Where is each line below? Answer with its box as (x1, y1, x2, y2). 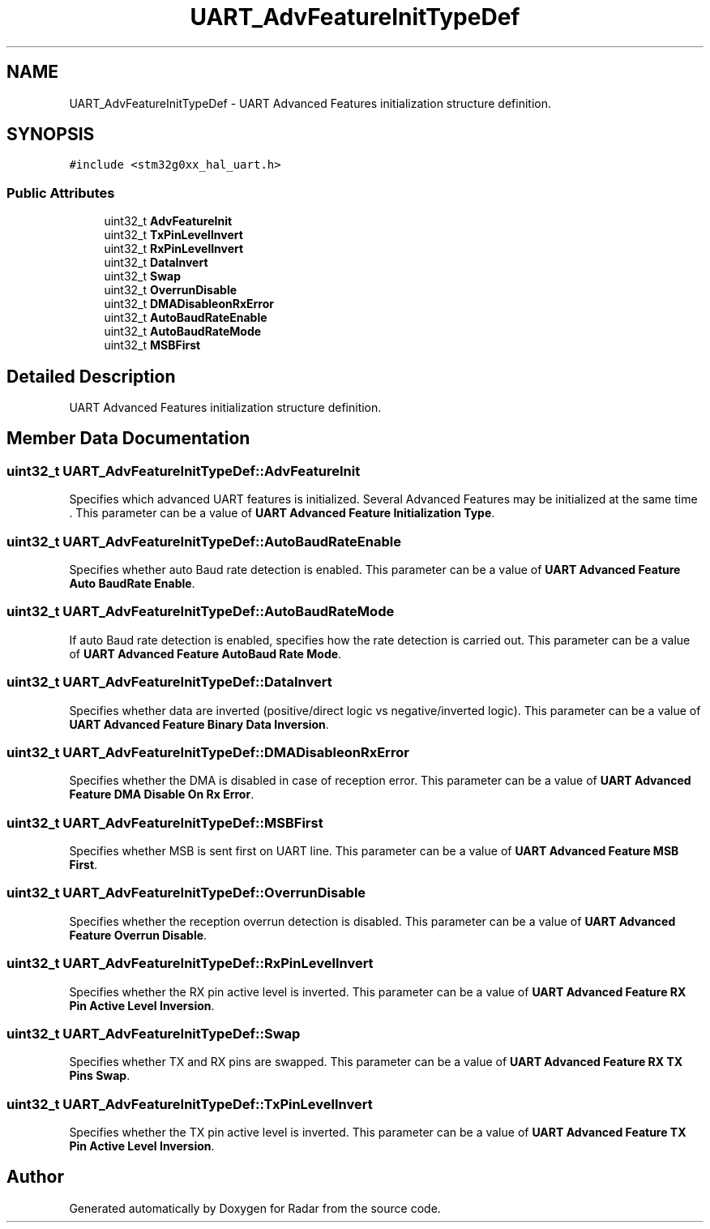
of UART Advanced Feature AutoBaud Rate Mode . (69, 646, 342, 661)
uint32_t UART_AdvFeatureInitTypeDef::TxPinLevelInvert (6, 1095, 373, 1112)
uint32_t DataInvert (104, 255, 208, 270)
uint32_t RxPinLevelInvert (104, 242, 244, 256)
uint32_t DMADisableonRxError (104, 297, 275, 311)
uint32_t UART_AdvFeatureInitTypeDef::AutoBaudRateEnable (6, 533, 401, 550)
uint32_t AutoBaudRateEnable (104, 310, 267, 325)
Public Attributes (6, 184, 115, 201)
